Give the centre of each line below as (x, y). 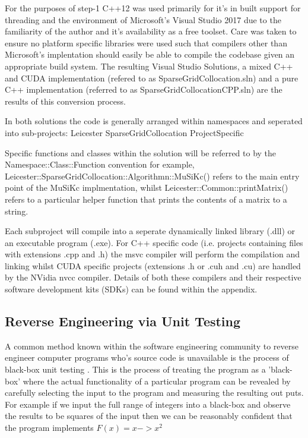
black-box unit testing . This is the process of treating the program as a (135, 369)
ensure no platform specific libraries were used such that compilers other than (146, 42)
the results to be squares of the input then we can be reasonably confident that (149, 416)
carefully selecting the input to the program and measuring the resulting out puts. (154, 393)
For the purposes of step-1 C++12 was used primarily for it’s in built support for (153, 8)
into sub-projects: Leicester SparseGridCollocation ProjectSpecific (124, 132)
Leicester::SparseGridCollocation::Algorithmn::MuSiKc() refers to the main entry (152, 176)
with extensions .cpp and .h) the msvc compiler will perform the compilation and (152, 254)
